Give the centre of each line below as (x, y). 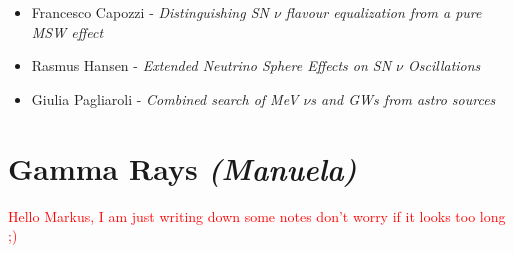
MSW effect (67, 31)
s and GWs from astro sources (403, 98)
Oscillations (444, 65)
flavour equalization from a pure (383, 12)
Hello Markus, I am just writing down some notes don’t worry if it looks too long (257, 215)
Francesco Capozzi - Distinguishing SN (150, 12)
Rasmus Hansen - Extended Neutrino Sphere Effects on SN (211, 65)
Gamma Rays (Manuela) (182, 168)
